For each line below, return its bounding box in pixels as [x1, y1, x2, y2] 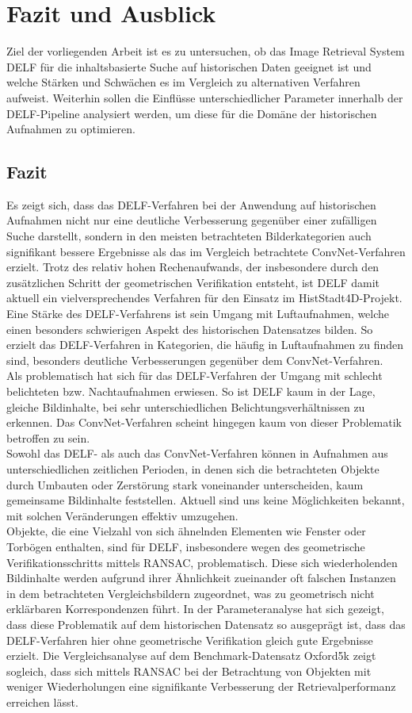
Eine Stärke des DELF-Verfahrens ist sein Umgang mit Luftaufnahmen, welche [6, 305, 390, 322]
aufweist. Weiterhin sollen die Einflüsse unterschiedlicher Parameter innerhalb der [6, 89, 403, 105]
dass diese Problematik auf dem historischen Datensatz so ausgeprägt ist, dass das [6, 615, 406, 632]
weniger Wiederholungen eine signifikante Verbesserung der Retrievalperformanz [6, 678, 396, 695]
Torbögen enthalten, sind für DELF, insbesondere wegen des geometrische [6, 538, 365, 554]
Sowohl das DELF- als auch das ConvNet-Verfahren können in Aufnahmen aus [6, 445, 388, 462]
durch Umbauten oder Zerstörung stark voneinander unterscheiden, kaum [6, 476, 364, 493]
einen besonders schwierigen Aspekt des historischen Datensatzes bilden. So [6, 320, 373, 337]
